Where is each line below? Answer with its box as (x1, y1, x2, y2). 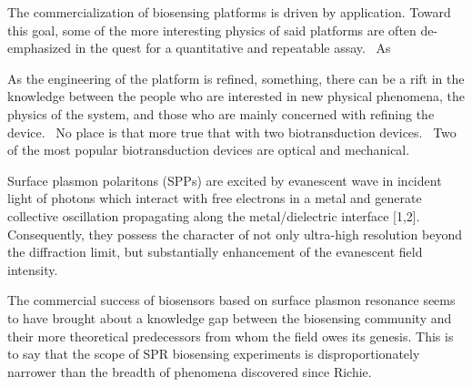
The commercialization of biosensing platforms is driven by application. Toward (7, 3, 451, 21)
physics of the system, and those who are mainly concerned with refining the (7, 104, 435, 123)
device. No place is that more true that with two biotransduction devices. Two (7, 122, 457, 141)
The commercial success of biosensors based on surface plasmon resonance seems (7, 290, 456, 310)
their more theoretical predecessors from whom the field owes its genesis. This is (7, 326, 454, 345)
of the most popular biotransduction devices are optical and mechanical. (7, 140, 410, 159)
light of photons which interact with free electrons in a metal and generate (7, 188, 422, 208)
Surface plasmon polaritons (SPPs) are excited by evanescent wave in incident (7, 170, 442, 189)
